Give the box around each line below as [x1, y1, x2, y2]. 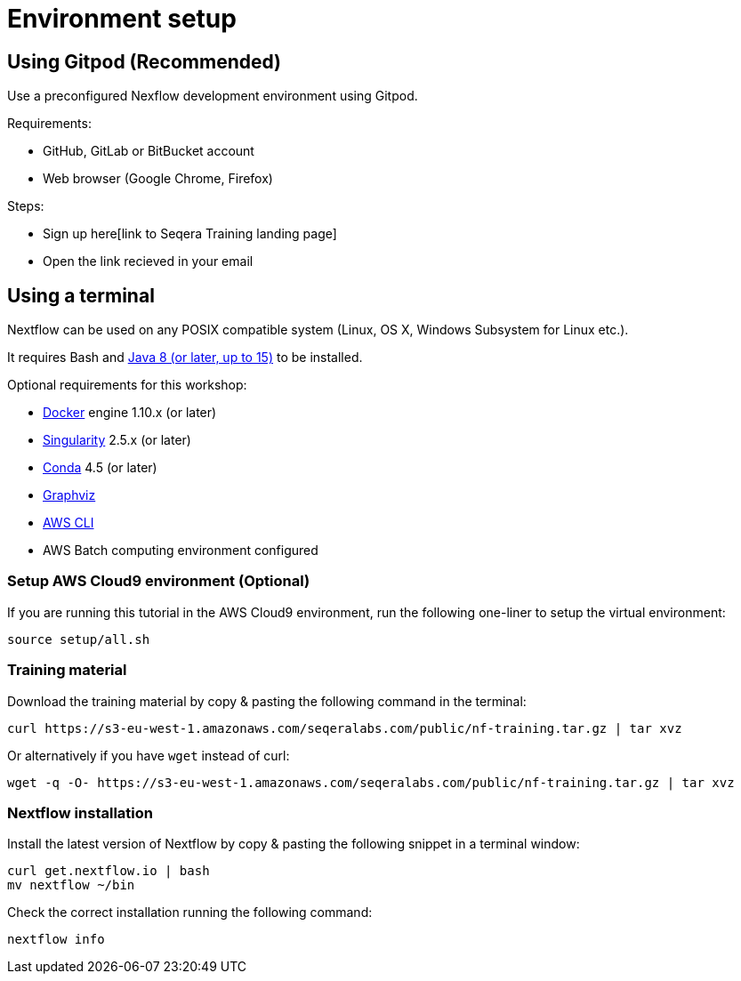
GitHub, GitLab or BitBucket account [43, 143, 254, 159]
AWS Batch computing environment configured [43, 543, 318, 559]
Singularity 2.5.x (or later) [43, 432, 191, 448]
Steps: [7, 198, 44, 214]
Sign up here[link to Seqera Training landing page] [43, 226, 337, 242]
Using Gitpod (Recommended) [7, 50, 281, 73]
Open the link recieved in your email [43, 253, 254, 269]
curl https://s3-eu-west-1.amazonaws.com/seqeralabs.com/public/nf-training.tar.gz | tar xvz [7, 720, 682, 736]
